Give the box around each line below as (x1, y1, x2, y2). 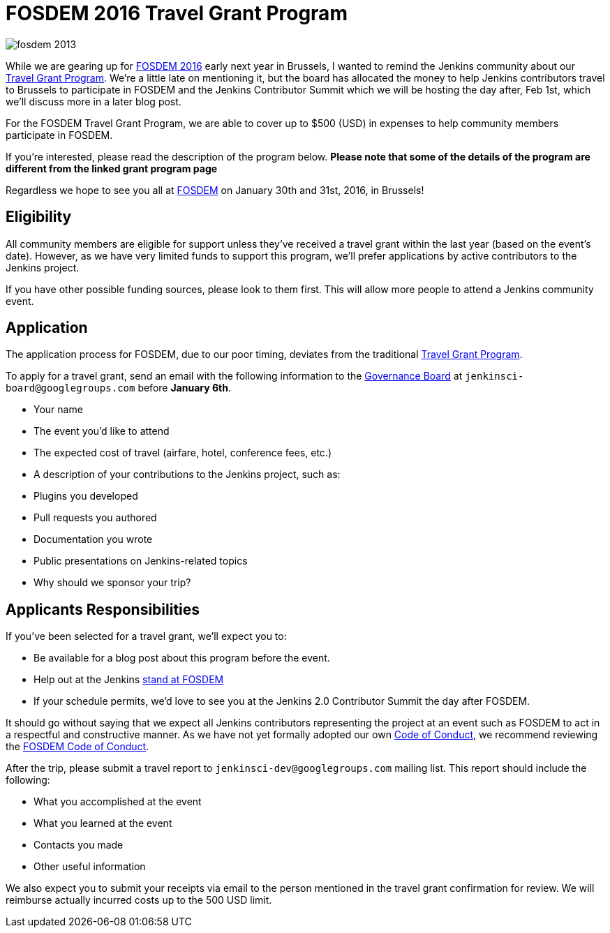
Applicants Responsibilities (6, 600, 200, 618)
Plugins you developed (34, 490, 138, 502)
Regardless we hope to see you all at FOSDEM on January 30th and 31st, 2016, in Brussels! (6, 184, 424, 196)
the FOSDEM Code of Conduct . (6, 740, 149, 753)
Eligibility (6, 208, 72, 226)
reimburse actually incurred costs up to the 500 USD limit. (6, 894, 272, 906)
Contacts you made (34, 839, 124, 851)
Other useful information (34, 860, 146, 873)
